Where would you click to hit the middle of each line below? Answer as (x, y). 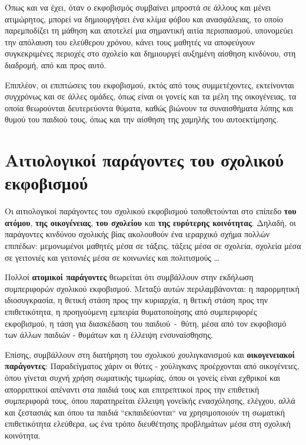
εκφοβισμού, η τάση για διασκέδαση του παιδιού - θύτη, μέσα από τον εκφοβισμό (146, 323)
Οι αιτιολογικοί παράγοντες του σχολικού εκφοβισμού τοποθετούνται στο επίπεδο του (151, 211)
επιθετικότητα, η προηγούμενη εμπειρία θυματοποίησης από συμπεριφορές (131, 311)
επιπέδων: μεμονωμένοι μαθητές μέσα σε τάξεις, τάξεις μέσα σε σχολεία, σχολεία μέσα (153, 246)
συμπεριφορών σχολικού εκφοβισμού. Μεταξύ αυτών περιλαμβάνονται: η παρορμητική (152, 288)
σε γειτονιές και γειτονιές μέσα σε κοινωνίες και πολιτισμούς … (112, 257)
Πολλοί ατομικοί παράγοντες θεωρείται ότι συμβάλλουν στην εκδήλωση (129, 277)
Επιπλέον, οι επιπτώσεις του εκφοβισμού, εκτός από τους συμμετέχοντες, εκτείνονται (149, 84)
